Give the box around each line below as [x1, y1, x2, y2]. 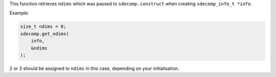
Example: [9, 10, 29, 16]
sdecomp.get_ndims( [20, 31, 69, 37]
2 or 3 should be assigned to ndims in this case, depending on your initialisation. [9, 65, 179, 71]
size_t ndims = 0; [20, 23, 66, 30]
